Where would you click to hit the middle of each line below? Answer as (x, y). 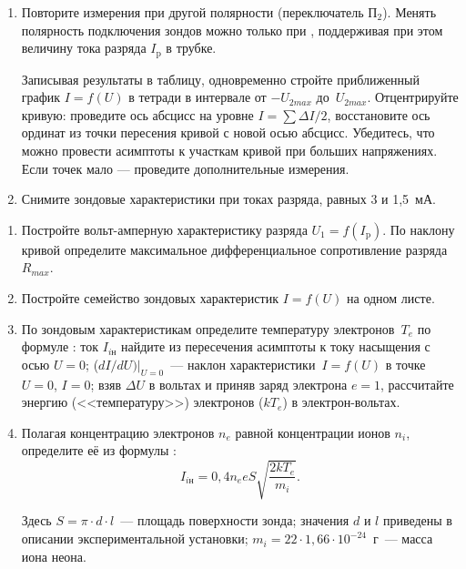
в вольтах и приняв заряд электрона (248, 384)
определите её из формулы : (99, 450)
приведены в (417, 520)
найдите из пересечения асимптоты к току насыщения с (275, 346)
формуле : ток (60, 346)
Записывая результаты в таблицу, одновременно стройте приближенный (220, 79)
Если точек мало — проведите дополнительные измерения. (185, 168)
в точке (405, 364)
